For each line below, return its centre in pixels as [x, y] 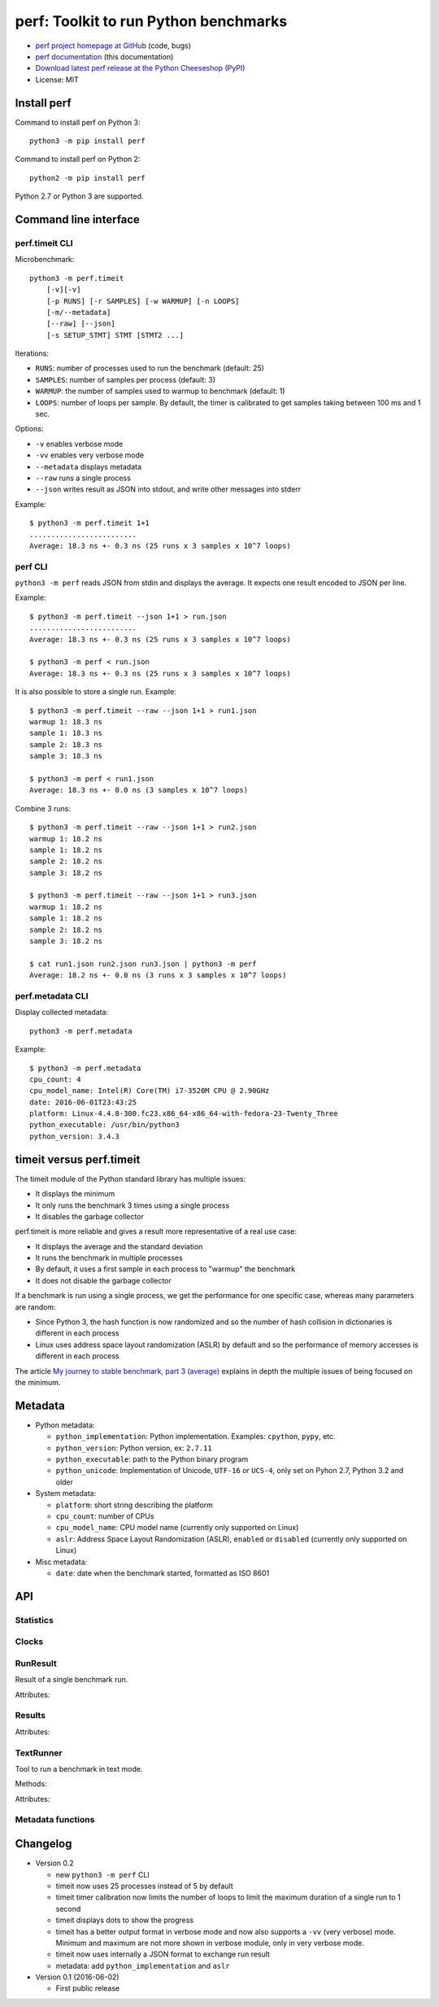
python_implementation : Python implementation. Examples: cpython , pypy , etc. [196, 1436]
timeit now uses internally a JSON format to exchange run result [163, 1954]
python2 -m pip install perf [87, 178]
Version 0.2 [54, 1863]
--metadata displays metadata [89, 466]
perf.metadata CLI [52, 995]
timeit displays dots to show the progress [125, 1920]
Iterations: [32, 353]
